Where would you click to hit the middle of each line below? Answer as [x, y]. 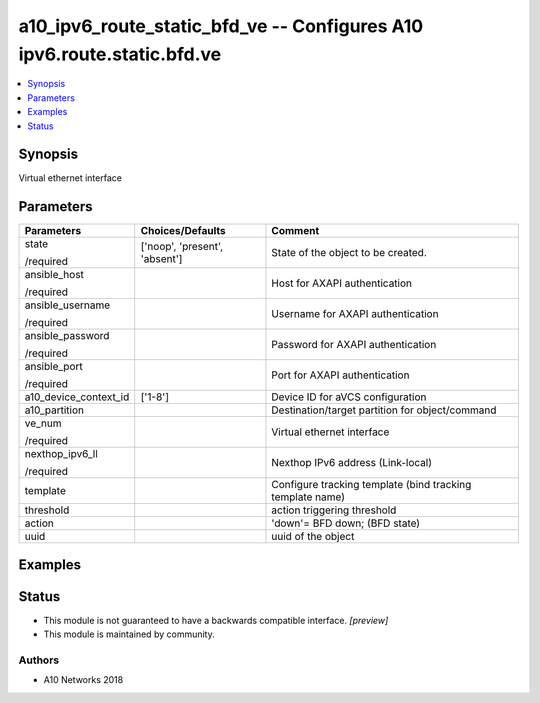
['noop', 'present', [182, 247]
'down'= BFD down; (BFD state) [345, 523]
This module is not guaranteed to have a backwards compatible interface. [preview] [216, 620]
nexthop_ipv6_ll [61, 454]
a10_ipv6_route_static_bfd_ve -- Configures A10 [221, 26]
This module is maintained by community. [129, 634]
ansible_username [67, 305]
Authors [39, 660]
